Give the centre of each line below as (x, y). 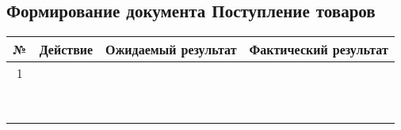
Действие (66, 50)
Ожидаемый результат (171, 50)
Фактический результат (319, 50)
